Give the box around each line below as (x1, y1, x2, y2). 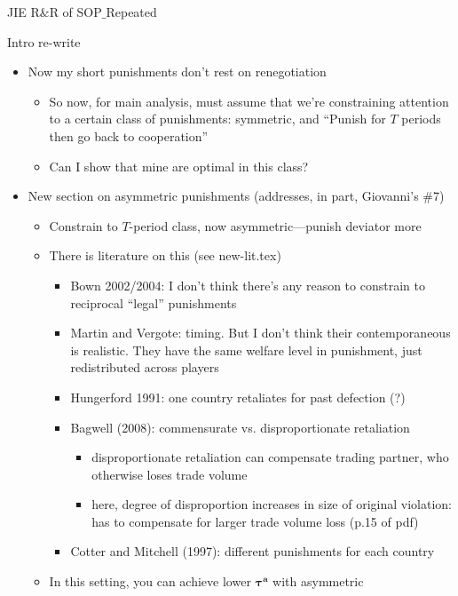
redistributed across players (70, 358, 219, 377)
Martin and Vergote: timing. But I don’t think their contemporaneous (70, 323, 451, 342)
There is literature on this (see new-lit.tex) (49, 246, 281, 265)
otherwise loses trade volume (91, 465, 248, 483)
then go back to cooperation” (49, 126, 209, 145)
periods (401, 109, 441, 128)
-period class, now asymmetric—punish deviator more (129, 216, 422, 234)
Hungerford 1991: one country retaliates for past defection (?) (70, 387, 406, 406)
